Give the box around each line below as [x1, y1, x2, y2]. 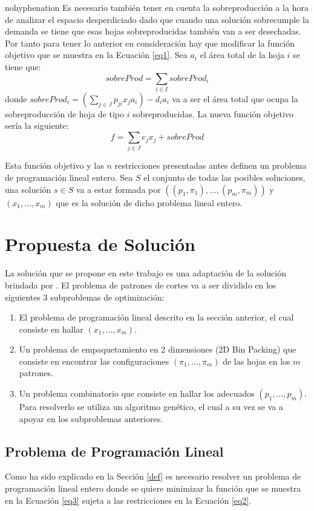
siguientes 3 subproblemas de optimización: [5, 290, 165, 303]
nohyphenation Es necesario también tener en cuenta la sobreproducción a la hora [5, 1, 309, 13]
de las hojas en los [223, 354, 290, 367]
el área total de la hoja [200, 48, 284, 61]
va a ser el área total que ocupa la [172, 92, 298, 105]
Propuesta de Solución [5, 232, 195, 256]
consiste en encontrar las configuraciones [19, 354, 169, 367]
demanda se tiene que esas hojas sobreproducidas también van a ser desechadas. [5, 25, 301, 37]
